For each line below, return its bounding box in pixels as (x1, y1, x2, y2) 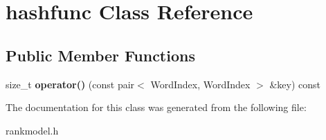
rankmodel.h (6, 123, 59, 137)
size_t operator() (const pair (6, 77, 135, 91)
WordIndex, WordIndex (150, 77, 251, 91)
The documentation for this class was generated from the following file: (6, 100, 307, 114)
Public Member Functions (6, 44, 195, 66)
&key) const (269, 77, 320, 91)
